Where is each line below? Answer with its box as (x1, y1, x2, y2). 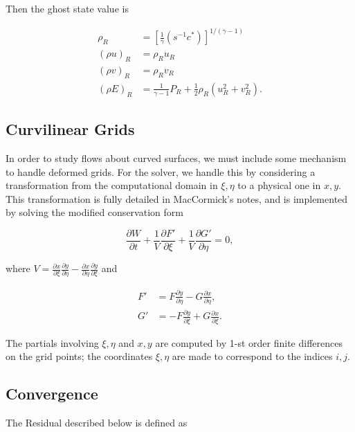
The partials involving (6, 335, 99, 350)
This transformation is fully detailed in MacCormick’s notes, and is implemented (6, 191, 348, 206)
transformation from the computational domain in (6, 178, 218, 192)
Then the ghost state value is (6, 1, 129, 15)
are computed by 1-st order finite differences (155, 335, 343, 350)
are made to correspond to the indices (172, 349, 333, 363)
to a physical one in (237, 178, 321, 192)
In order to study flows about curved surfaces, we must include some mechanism (6, 151, 347, 165)
